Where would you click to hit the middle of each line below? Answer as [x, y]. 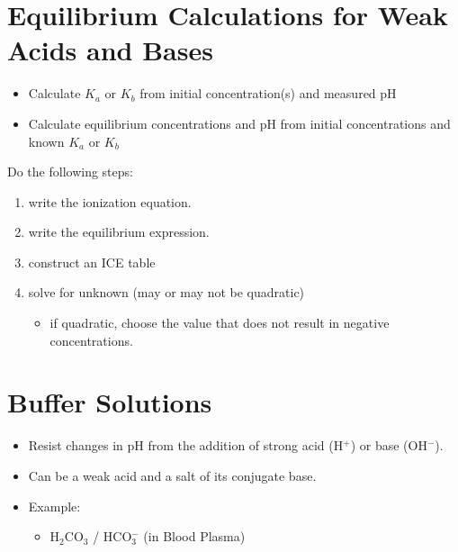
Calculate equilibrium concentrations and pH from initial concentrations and [239, 123]
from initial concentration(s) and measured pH [268, 93]
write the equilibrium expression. [119, 232]
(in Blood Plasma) [194, 536]
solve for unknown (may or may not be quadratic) [166, 292]
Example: [54, 506]
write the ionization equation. [110, 201]
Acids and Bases [110, 50]
